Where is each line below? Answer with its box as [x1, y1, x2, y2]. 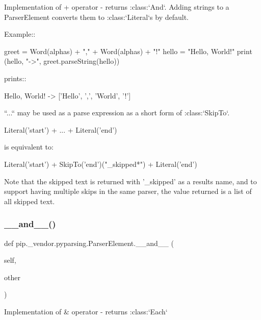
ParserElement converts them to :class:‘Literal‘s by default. [4, 11, 189, 22]
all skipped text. [4, 195, 55, 206]
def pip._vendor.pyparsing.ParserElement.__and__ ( [4, 237, 174, 248]
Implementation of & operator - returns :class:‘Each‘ [4, 306, 168, 316]
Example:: [4, 29, 36, 39]
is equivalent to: [4, 141, 54, 152]
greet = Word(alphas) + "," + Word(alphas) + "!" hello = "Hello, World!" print [4, 45, 252, 56]
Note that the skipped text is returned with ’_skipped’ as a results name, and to [4, 176, 257, 186]
